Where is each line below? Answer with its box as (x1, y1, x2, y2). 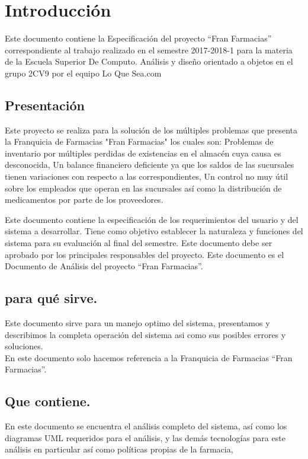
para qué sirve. (5, 289, 98, 307)
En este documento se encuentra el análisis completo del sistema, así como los (5, 420, 287, 432)
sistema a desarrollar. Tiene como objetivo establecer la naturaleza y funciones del (5, 225, 303, 237)
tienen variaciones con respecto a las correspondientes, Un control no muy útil (5, 170, 288, 183)
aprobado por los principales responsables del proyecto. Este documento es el (5, 248, 284, 260)
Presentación (5, 95, 85, 114)
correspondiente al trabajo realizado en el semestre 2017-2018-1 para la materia (5, 43, 293, 56)
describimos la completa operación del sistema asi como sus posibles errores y (5, 328, 286, 340)
